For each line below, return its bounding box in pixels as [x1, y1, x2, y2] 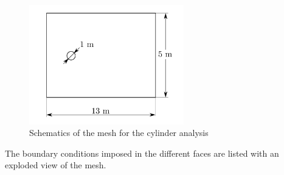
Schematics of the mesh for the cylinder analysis [29, 126, 209, 139]
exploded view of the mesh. [5, 159, 106, 171]
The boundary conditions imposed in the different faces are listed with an [5, 146, 279, 159]
